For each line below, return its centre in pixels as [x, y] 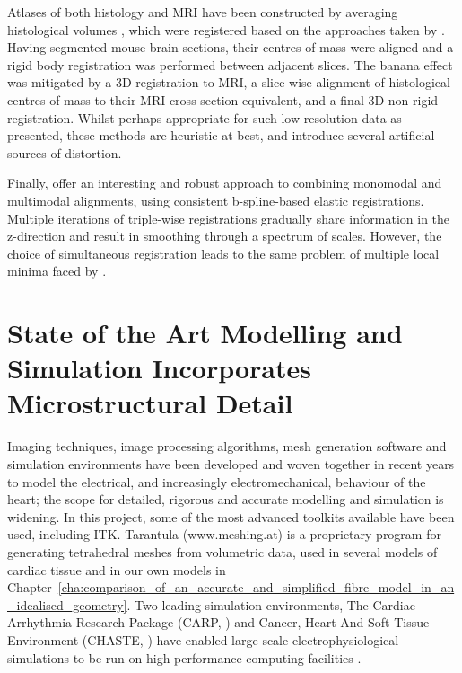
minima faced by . [57, 271]
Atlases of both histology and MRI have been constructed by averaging [203, 12]
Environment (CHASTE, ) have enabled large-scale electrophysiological [203, 639]
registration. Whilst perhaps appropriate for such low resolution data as [205, 117]
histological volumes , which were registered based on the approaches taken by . [226, 29]
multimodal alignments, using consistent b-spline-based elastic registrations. [216, 200]
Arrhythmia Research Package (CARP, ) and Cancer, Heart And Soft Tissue [218, 622]
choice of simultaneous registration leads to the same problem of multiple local [223, 253]
